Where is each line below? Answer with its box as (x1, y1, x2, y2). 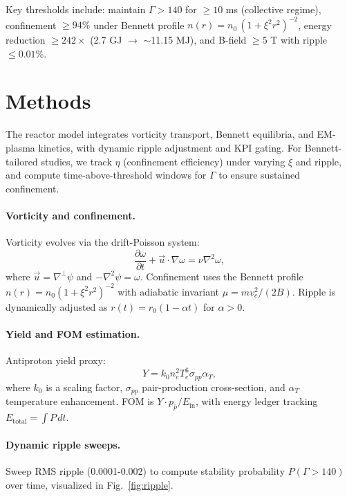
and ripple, (295, 154, 341, 168)
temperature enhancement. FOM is (6, 394, 154, 408)
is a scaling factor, (46, 379, 123, 394)
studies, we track (41, 154, 112, 168)
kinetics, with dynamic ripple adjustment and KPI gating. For (38, 141, 302, 154)
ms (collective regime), (225, 2, 321, 16)
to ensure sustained (218, 168, 301, 182)
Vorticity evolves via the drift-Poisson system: (6, 235, 200, 249)
